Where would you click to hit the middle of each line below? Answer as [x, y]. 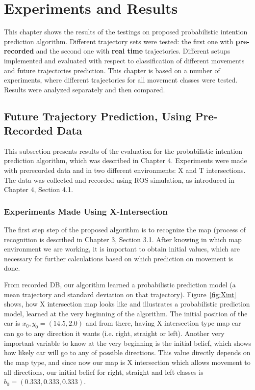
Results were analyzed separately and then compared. [85, 89]
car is [12, 323]
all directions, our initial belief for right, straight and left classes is [104, 372]
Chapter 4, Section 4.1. [38, 189]
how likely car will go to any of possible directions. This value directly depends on [127, 352]
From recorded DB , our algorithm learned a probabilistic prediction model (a [120, 285]
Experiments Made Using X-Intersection [86, 211]
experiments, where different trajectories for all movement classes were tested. [121, 80]
